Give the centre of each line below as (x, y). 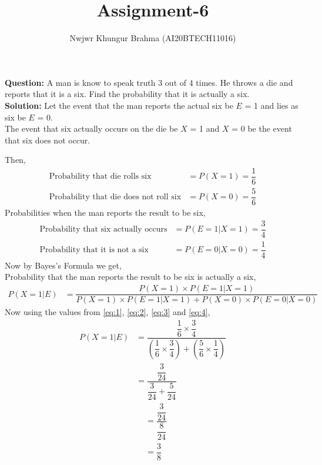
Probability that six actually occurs (103, 230)
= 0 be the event (262, 128)
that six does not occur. (48, 140)
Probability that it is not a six (94, 250)
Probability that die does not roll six (115, 197)
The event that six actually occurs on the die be (91, 128)
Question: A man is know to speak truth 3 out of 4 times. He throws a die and (149, 82)
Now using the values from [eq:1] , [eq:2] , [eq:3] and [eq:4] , (108, 312)
